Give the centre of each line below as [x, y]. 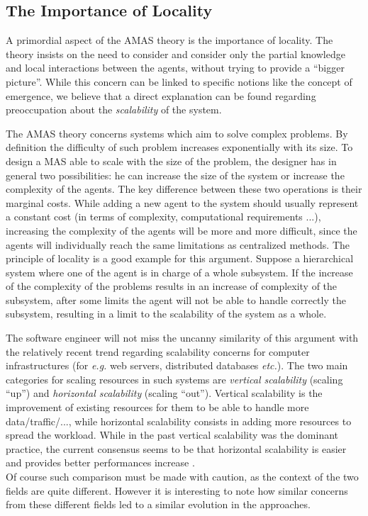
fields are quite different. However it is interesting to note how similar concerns [177, 490]
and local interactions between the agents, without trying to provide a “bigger [175, 68]
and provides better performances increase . [100, 462]
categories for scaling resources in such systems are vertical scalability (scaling [174, 379]
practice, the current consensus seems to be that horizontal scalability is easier [176, 448]
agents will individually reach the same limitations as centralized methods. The [178, 244]
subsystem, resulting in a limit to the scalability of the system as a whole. [166, 314]
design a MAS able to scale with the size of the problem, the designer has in [171, 161]
